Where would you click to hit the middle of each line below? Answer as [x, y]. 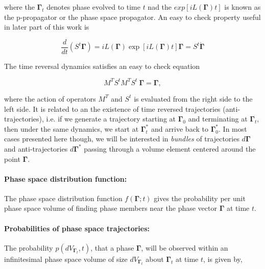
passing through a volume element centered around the [170, 148]
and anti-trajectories [36, 148]
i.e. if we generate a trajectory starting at [111, 119]
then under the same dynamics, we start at [71, 128]
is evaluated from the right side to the [193, 98]
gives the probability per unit [200, 198]
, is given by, [223, 259]
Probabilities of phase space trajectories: [77, 228]
